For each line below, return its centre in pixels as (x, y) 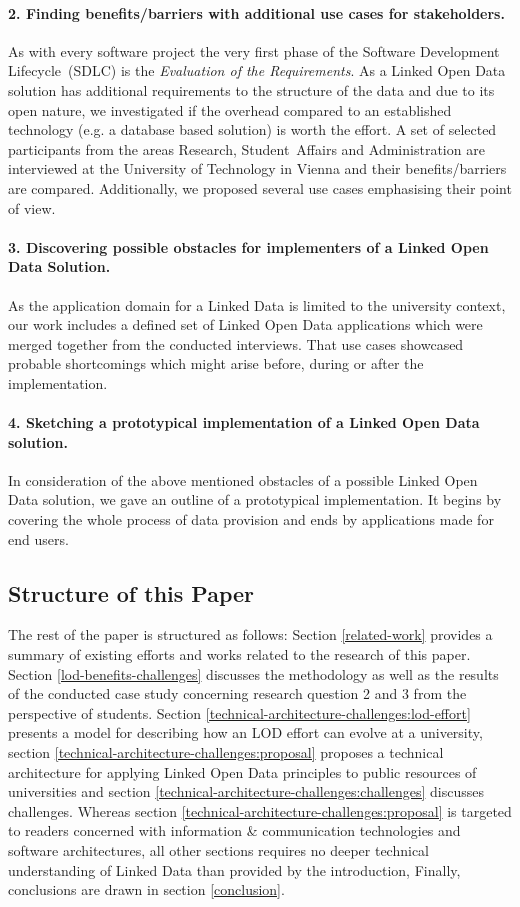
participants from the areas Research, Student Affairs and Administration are (246, 148)
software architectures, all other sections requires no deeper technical (219, 850)
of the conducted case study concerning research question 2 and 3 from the (237, 693)
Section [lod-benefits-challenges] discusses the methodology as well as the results (253, 673)
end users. (38, 538)
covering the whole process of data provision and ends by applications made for (251, 519)
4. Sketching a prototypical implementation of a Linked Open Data (244, 422)
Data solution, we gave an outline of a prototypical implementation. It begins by (255, 499)
